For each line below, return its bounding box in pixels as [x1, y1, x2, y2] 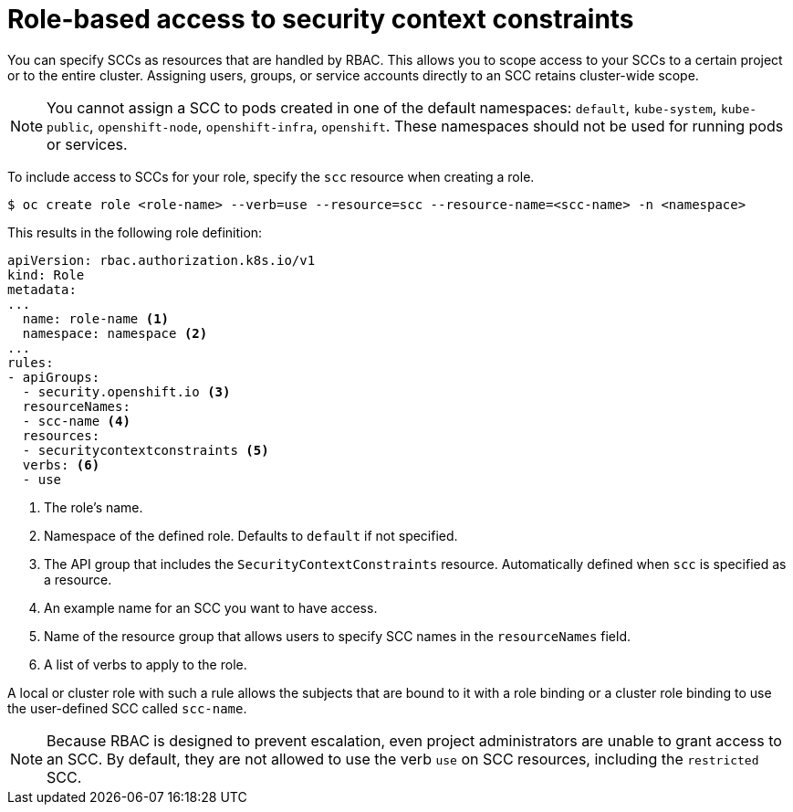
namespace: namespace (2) [22, 325, 208, 341]
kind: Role [7, 267, 85, 282]
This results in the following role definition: [7, 224, 263, 240]
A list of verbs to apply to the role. [44, 656, 247, 672]
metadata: [7, 281, 77, 297]
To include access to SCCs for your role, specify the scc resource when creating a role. [7, 168, 535, 185]
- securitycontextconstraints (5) [22, 442, 269, 458]
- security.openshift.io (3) [22, 384, 231, 399]
